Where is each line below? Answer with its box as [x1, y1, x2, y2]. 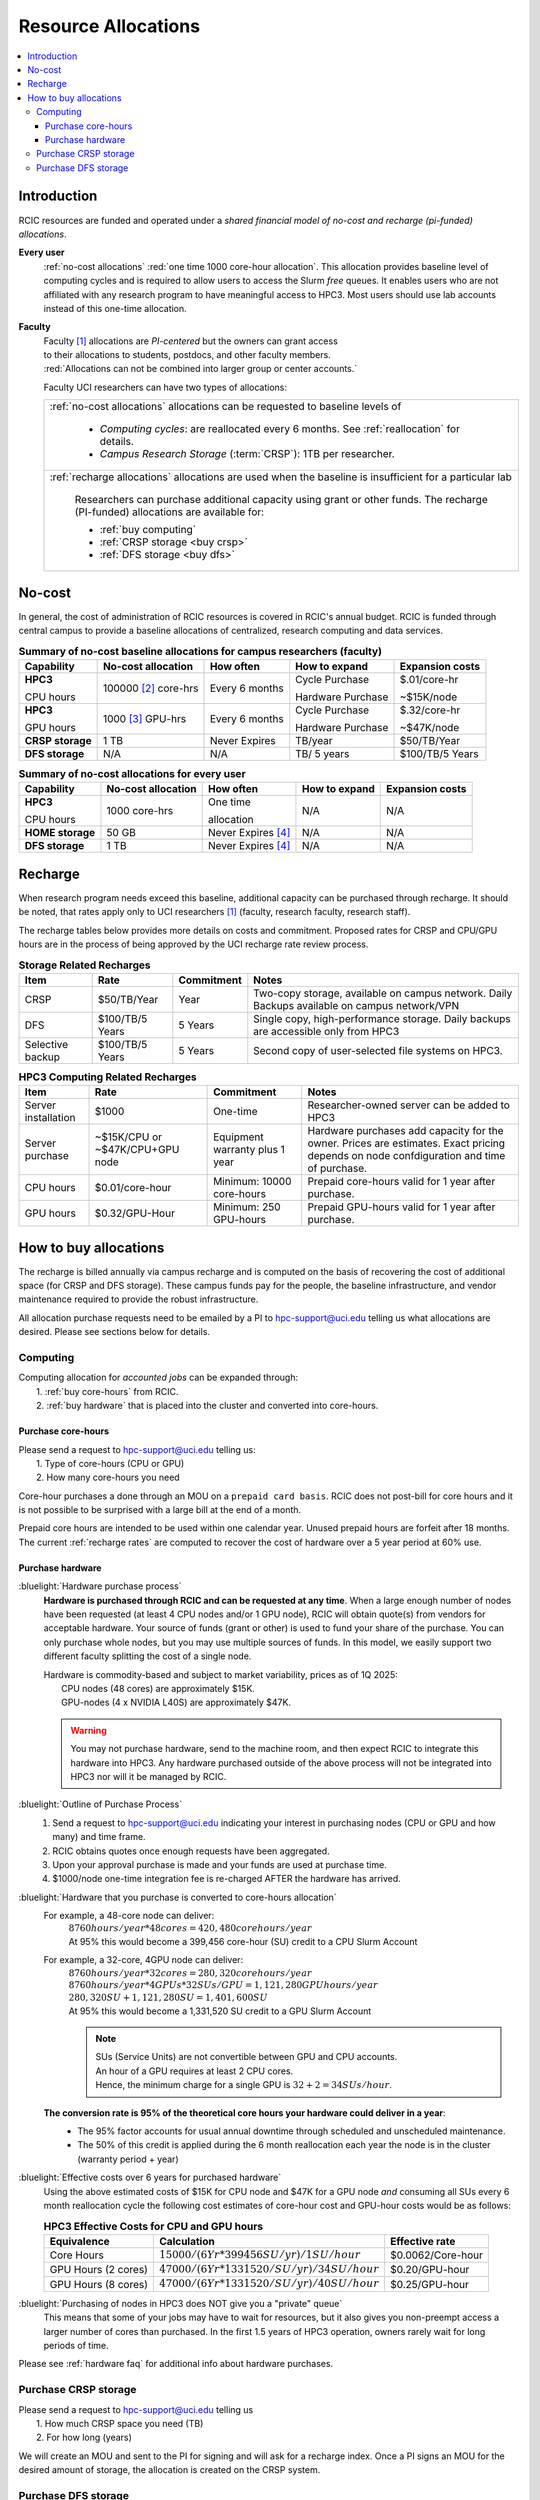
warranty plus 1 [213, 1143, 285, 1157]
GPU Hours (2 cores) [49, 2263, 149, 2277]
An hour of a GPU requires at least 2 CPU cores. [95, 2065, 294, 2077]
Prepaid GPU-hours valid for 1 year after [307, 1200, 496, 1214]
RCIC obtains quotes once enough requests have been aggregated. [52, 1845, 330, 1857]
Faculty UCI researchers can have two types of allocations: [43, 381, 288, 393]
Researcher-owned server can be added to [307, 1098, 510, 1112]
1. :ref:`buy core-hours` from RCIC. [36, 1385, 179, 1397]
